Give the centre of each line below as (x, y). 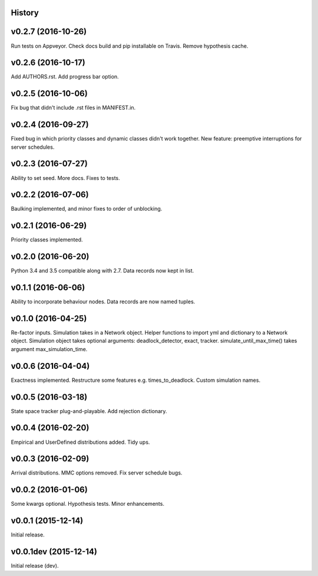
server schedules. (33, 147)
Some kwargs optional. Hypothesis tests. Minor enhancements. (88, 504)
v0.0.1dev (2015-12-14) (54, 552)
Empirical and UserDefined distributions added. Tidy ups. (80, 442)
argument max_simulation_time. (49, 349)
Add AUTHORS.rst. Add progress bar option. (65, 77)
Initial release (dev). (35, 566)
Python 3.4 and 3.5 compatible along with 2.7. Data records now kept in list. (102, 271)
